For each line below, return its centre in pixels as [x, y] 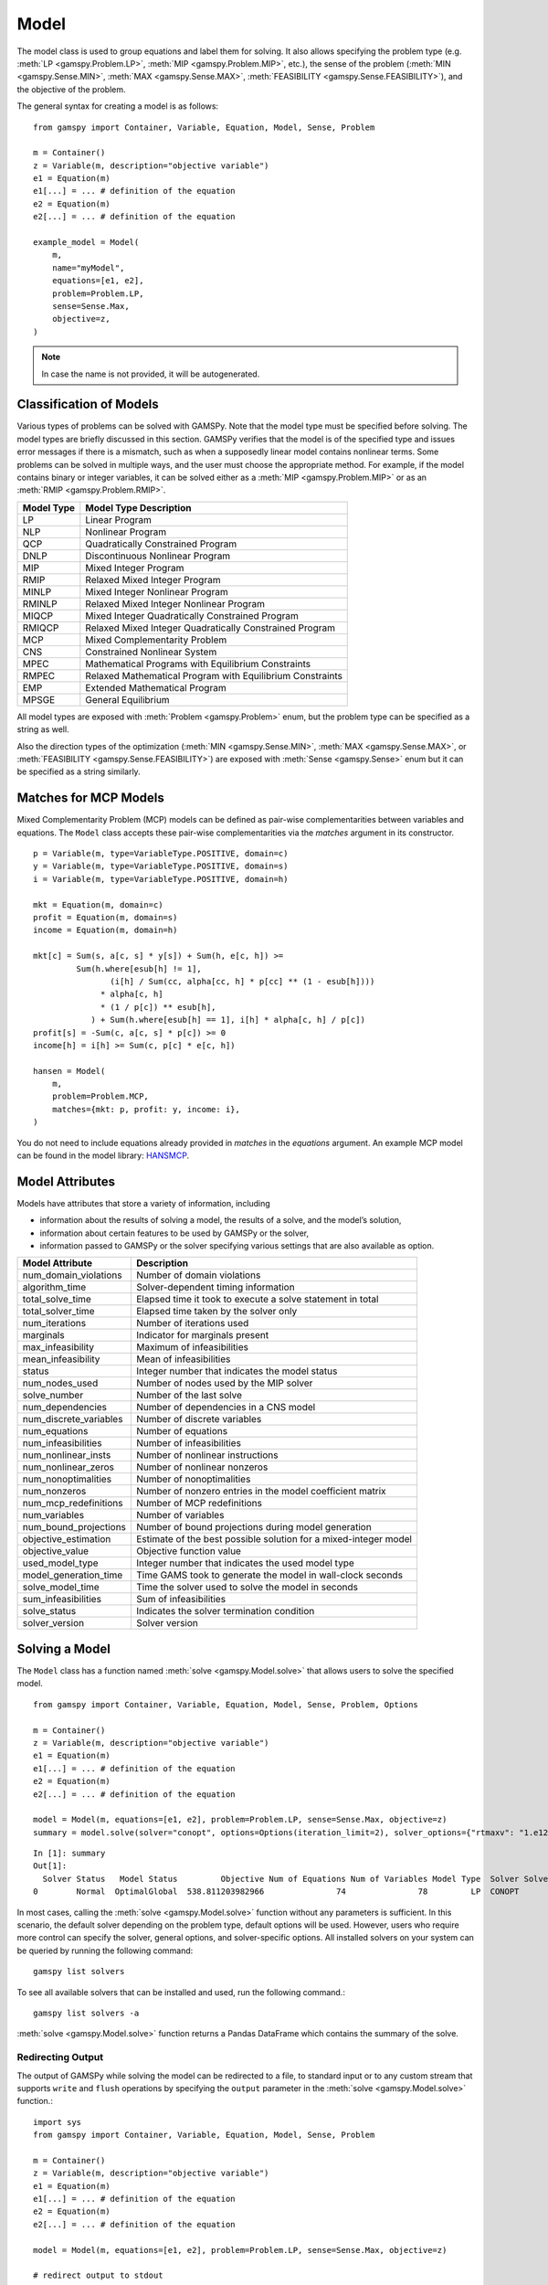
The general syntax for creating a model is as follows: [118, 106]
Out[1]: [50, 1866]
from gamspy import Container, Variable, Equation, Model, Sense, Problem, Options [226, 1704]
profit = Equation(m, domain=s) [105, 917]
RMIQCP [41, 628]
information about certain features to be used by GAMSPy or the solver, [174, 1233]
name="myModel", [88, 268]
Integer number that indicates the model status [237, 1371]
